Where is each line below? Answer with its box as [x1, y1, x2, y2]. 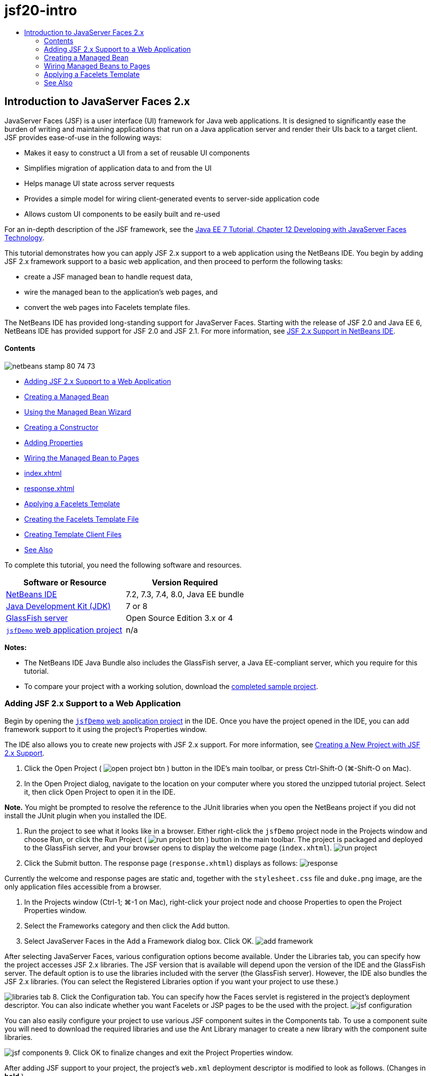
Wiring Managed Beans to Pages [44, 61, 150, 70]
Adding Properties [24, 438, 83, 447]
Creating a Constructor [24, 423, 99, 431]
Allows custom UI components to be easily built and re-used [24, 209, 220, 218]
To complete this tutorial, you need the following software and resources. [4, 560, 242, 569]
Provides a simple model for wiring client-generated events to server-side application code [24, 194, 320, 203]
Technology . [4, 233, 44, 242]
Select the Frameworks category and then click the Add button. [24, 921, 230, 930]
